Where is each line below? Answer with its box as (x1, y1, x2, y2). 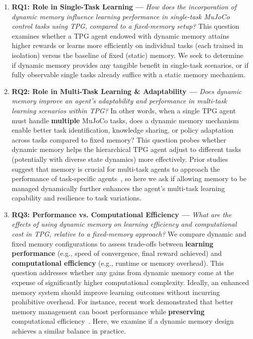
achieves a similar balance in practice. (11, 326, 126, 336)
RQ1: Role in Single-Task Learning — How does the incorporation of (11, 1, 237, 11)
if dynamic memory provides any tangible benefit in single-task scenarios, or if (11, 59, 249, 70)
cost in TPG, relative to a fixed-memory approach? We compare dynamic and (11, 229, 247, 239)
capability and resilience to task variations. (11, 193, 142, 203)
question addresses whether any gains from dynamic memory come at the (11, 267, 234, 278)
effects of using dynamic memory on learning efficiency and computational (11, 219, 237, 229)
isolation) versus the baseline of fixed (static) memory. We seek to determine (11, 49, 244, 60)
